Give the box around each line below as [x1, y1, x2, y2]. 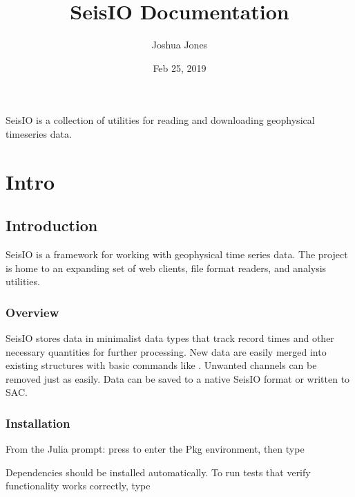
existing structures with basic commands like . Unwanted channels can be [6, 358, 317, 372]
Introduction [6, 215, 98, 236]
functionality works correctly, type [6, 478, 151, 493]
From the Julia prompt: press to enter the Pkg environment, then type [6, 442, 305, 456]
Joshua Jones [151, 37, 208, 52]
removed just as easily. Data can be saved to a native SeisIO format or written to [6, 371, 350, 386]
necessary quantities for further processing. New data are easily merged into [6, 344, 327, 359]
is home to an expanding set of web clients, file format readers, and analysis [6, 260, 327, 275]
